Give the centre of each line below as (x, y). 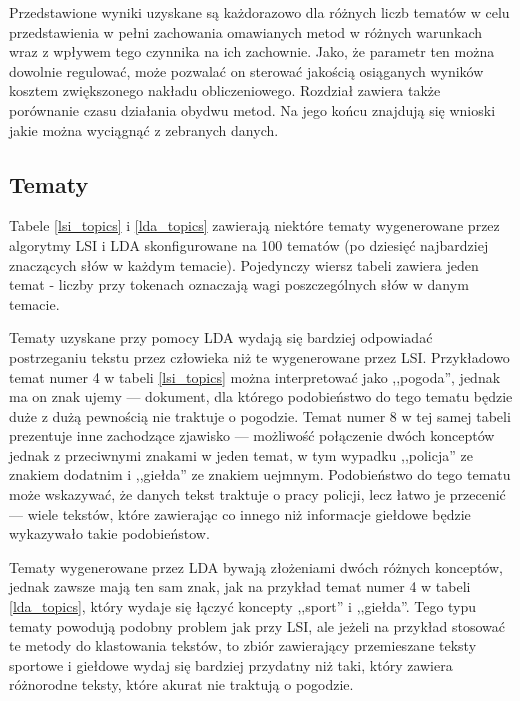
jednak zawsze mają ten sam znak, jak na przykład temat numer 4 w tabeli (240, 586)
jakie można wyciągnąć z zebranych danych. (144, 129)
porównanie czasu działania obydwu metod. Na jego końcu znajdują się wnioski (252, 109)
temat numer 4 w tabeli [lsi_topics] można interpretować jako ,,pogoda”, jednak (255, 376)
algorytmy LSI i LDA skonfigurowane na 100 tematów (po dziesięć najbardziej (249, 244)
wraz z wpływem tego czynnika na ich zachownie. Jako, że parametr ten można (252, 51)
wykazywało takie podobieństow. (109, 533)
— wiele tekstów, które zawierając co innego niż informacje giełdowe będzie (240, 513)
